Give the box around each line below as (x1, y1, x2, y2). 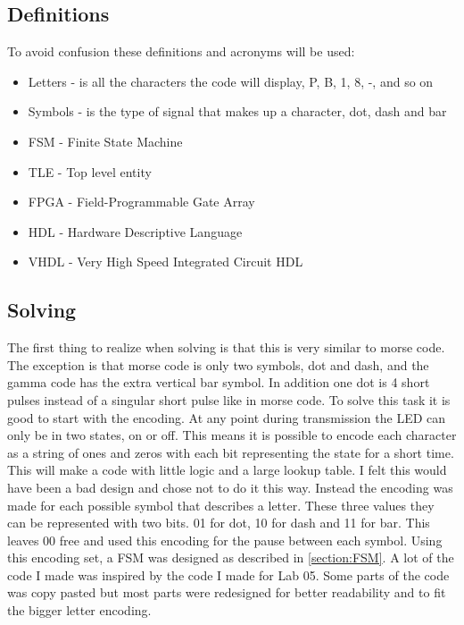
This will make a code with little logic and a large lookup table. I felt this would (7, 460, 447, 479)
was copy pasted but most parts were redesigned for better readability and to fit (7, 583, 446, 602)
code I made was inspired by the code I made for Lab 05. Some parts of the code (7, 565, 450, 584)
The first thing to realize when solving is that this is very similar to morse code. (7, 338, 445, 357)
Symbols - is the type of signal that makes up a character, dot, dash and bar (28, 102, 447, 121)
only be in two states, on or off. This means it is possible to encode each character (7, 426, 457, 444)
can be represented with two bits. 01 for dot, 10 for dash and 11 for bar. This (7, 513, 430, 532)
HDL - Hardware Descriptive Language (28, 222, 243, 241)
